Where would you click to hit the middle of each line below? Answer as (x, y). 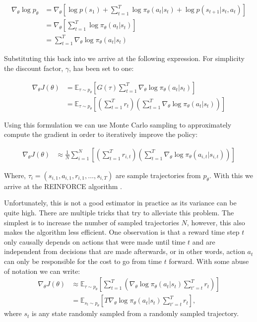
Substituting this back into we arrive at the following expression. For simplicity (124, 58)
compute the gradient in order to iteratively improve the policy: (101, 134)
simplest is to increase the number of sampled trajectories (92, 222)
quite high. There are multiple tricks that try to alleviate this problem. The (119, 213)
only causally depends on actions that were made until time (95, 241)
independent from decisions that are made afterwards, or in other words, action (125, 251)
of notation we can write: (42, 271)
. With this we (231, 175)
